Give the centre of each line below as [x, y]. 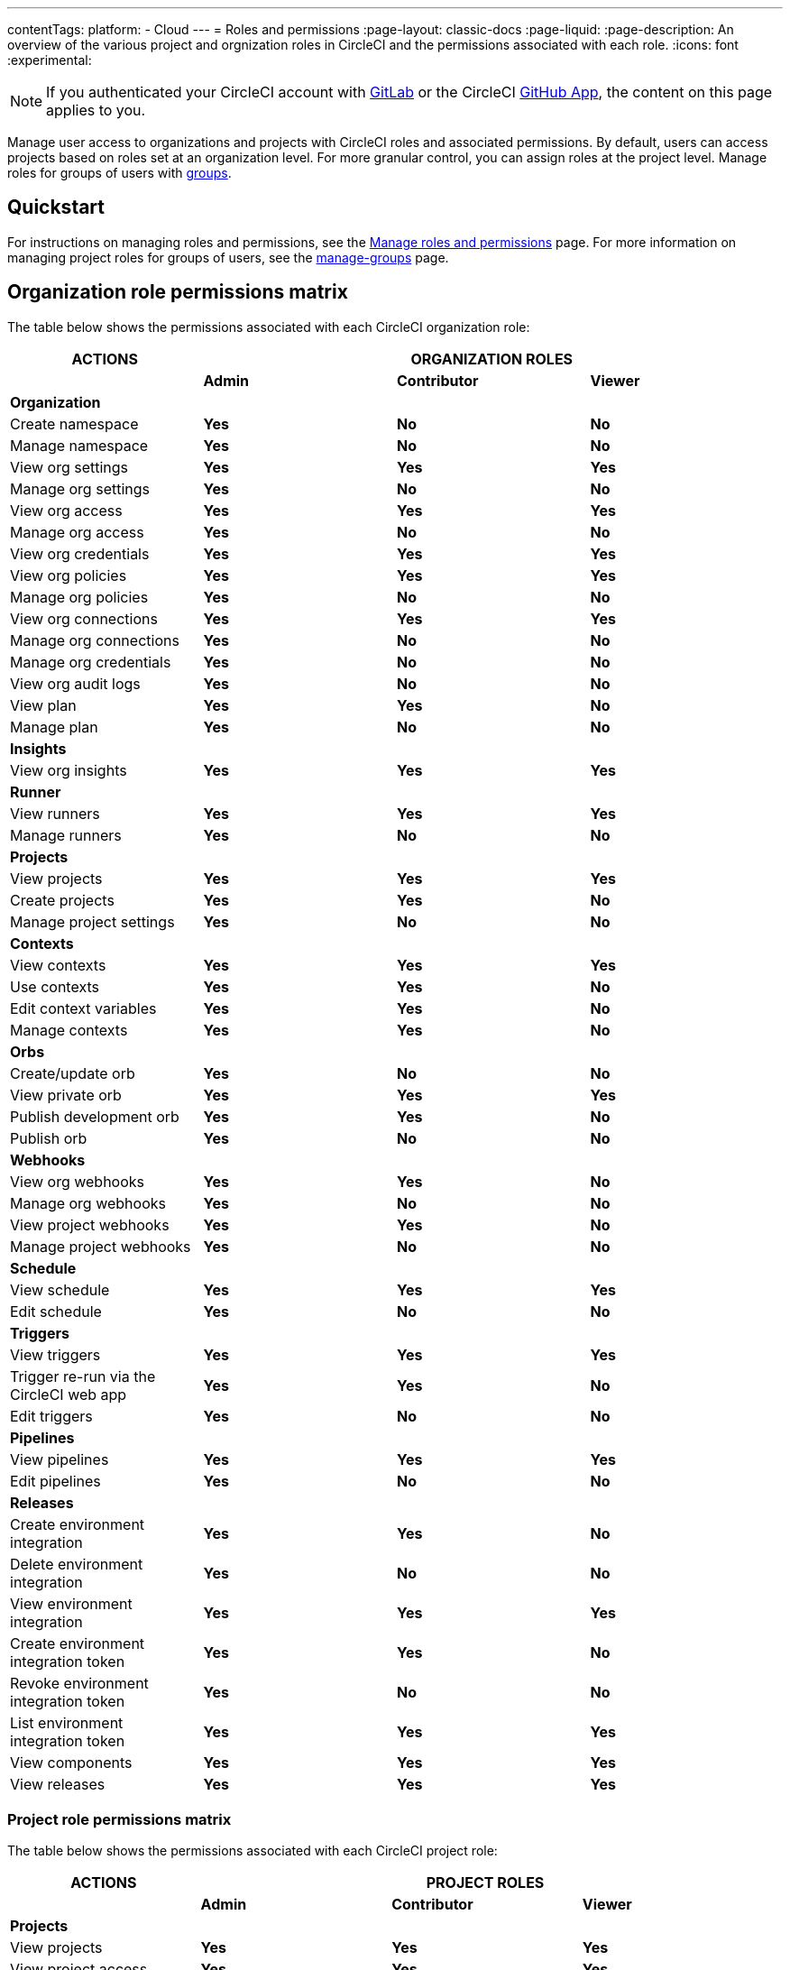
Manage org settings [80, 488]
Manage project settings [92, 921]
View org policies [69, 575]
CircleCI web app [69, 1394]
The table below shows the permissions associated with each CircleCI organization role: [269, 327]
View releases [58, 1784]
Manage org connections [95, 640]
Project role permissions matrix [119, 1820]
